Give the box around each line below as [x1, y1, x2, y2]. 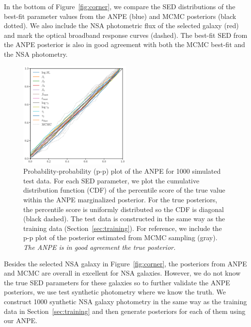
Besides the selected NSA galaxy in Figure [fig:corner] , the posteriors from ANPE [4, 258, 247, 268]
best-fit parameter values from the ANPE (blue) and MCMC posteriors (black [4, 11, 236, 21]
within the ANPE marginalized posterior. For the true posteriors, [23, 195, 218, 205]
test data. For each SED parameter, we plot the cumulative [23, 175, 200, 185]
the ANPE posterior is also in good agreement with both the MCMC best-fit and [4, 39, 245, 49]
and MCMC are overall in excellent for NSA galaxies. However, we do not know [4, 268, 241, 278]
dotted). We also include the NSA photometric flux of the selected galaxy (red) [4, 20, 239, 31]
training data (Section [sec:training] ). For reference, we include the [23, 223, 222, 233]
